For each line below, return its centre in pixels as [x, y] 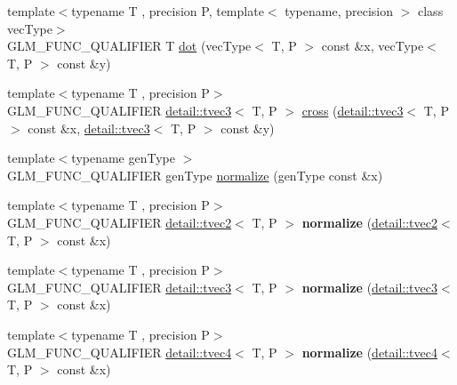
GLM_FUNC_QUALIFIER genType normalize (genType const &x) [195, 175]
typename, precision [339, 11]
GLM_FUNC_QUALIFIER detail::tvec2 [120, 222]
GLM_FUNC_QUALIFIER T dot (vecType [129, 46]
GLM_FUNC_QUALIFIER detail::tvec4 [120, 352]
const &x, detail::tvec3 [89, 128]
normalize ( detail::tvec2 [370, 222]
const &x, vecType [373, 46]
